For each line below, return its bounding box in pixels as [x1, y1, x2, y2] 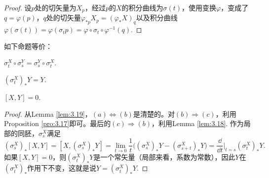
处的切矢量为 [35, 2, 77, 12]
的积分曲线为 [121, 2, 163, 12]
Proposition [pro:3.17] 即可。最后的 [4, 118, 111, 129]
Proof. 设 [4, 2, 32, 12]
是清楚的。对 [133, 108, 175, 119]
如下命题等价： [4, 41, 52, 51]
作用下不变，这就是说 [27, 163, 97, 173]
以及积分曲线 [136, 12, 178, 23]
